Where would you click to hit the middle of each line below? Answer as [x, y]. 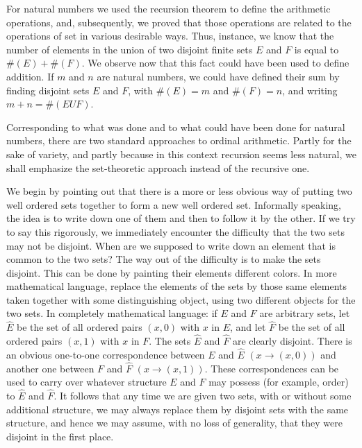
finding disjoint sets [48, 90]
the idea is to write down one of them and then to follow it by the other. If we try [181, 218]
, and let [248, 327]
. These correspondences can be [272, 368]
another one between [50, 368]
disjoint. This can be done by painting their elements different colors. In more [172, 272]
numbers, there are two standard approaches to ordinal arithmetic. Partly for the [179, 140]
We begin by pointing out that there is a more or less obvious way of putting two [179, 191]
